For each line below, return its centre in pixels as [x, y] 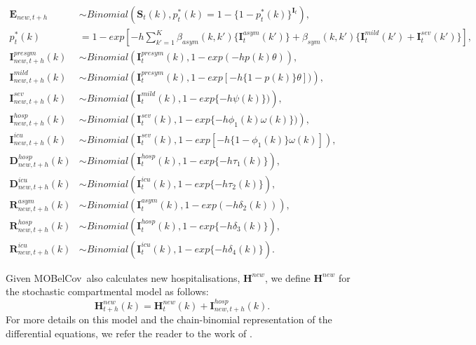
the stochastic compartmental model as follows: [107, 291]
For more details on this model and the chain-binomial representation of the [169, 319]
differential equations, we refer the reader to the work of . [129, 333]
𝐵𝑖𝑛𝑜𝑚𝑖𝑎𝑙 [108, 15]
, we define [287, 277]
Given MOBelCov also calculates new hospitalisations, [123, 277]
